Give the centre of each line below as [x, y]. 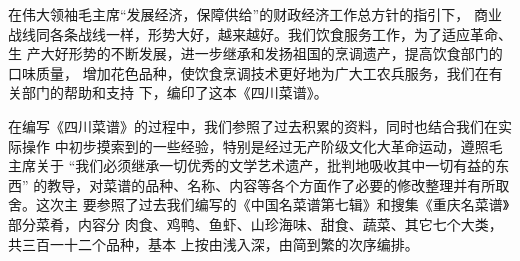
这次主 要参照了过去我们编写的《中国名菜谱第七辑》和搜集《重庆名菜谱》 [272, 204]
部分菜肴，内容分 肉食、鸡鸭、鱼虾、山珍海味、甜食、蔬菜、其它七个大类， [255, 223]
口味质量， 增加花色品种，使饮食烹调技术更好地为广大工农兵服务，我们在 [248, 72]
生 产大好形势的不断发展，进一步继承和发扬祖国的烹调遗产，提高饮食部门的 [255, 53]
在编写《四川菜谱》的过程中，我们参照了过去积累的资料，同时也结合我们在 [253, 125]
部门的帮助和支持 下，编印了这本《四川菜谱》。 [174, 92]
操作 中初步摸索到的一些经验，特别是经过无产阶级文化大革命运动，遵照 [255, 145]
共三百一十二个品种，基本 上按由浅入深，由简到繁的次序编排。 [213, 243]
